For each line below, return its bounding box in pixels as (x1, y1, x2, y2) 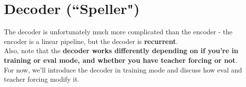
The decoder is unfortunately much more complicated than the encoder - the (4, 27, 232, 37)
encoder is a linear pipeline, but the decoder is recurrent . (4, 36, 178, 46)
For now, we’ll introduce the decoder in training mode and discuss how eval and (4, 64, 242, 74)
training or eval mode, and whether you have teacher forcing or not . (4, 55, 238, 65)
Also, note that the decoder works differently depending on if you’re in (4, 45, 238, 56)
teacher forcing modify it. (4, 74, 80, 84)
